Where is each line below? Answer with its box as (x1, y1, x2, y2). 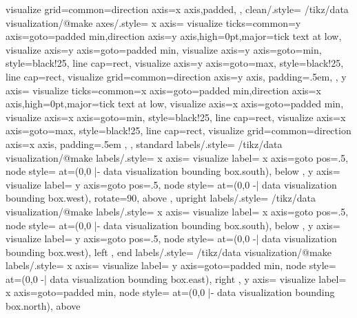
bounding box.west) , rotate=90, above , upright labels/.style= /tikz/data (6, 191, 316, 205)
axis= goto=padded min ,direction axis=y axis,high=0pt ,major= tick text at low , (6, 29, 342, 43)
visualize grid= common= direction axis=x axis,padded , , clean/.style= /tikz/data (6, 2, 349, 16)
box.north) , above (6, 299, 81, 313)
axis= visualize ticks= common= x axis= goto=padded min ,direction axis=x (6, 83, 321, 97)
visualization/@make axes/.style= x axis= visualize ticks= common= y (6, 15, 301, 30)
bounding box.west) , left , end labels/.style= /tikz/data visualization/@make (6, 244, 331, 259)
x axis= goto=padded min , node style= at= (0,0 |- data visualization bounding (6, 285, 335, 299)
